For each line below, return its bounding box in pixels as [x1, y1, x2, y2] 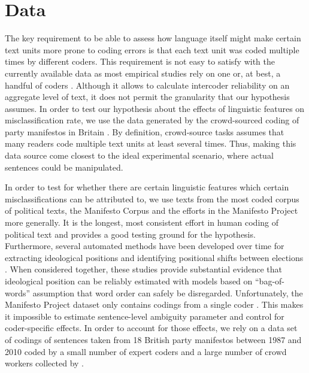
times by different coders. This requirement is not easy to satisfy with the [5, 55, 275, 68]
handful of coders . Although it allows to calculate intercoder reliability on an [5, 78, 290, 91]
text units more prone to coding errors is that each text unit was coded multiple [5, 43, 299, 56]
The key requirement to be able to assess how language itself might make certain [5, 32, 301, 44]
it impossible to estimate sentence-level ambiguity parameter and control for [5, 310, 284, 322]
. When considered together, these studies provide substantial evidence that [5, 263, 282, 275]
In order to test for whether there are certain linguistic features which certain [5, 181, 289, 193]
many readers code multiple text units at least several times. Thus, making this [5, 137, 296, 150]
